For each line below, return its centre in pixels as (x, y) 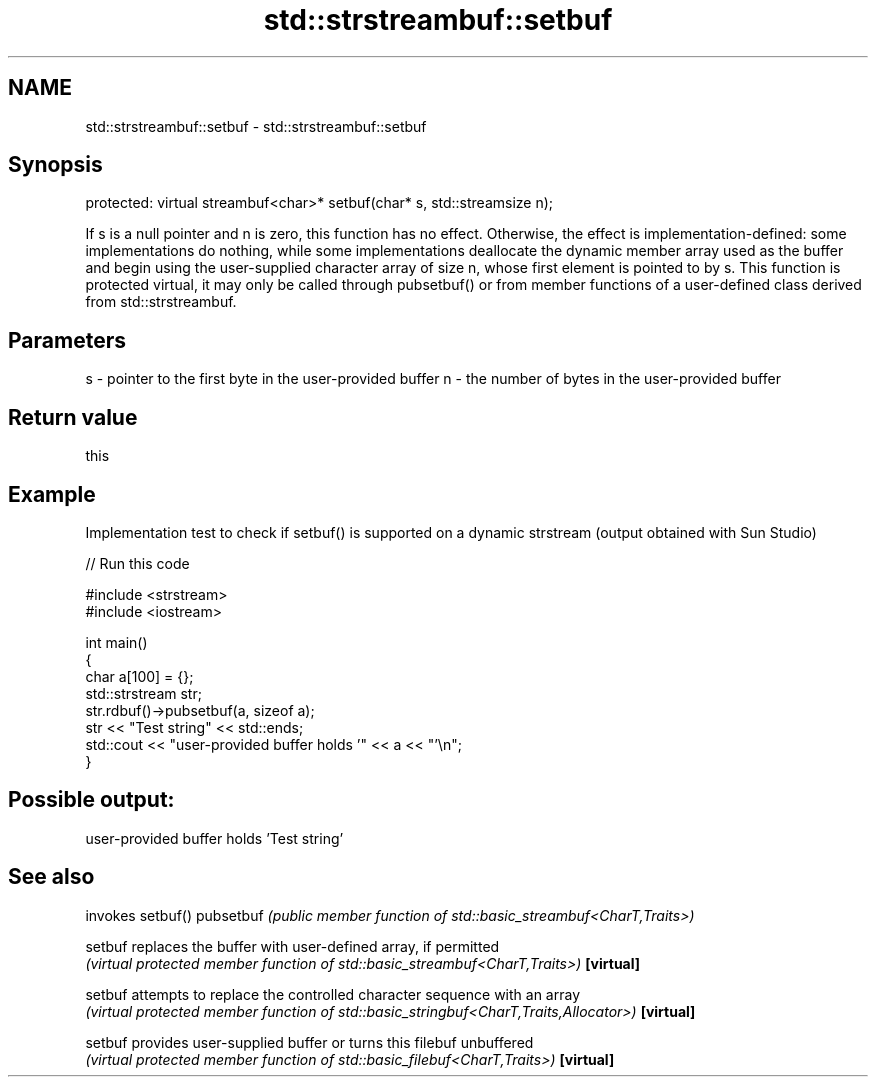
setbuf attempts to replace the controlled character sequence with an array (333, 994)
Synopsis (55, 165)
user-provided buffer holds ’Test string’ (214, 838)
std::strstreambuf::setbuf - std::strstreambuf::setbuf (256, 126)
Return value (73, 417)
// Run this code (137, 563)
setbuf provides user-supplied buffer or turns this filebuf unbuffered (309, 1042)
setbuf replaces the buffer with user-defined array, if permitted (292, 946)
